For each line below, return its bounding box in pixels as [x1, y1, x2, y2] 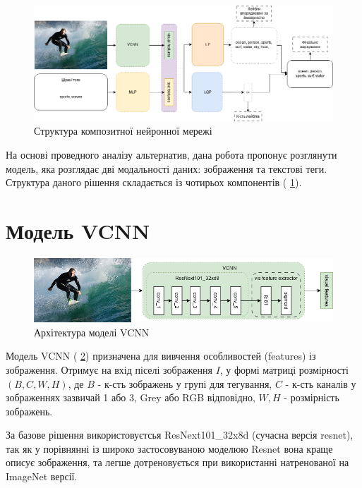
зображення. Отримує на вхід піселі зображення [6, 362, 212, 377]
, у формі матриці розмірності [219, 362, 349, 377]
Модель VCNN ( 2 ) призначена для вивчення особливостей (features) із [6, 348, 316, 363]
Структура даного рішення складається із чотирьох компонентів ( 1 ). [6, 175, 302, 190]
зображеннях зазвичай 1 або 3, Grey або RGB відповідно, [6, 390, 255, 405]
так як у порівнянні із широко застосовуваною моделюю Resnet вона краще [6, 441, 333, 456]
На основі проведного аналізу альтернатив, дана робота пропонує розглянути [6, 147, 337, 162]
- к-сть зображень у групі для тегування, [97, 376, 272, 391]
